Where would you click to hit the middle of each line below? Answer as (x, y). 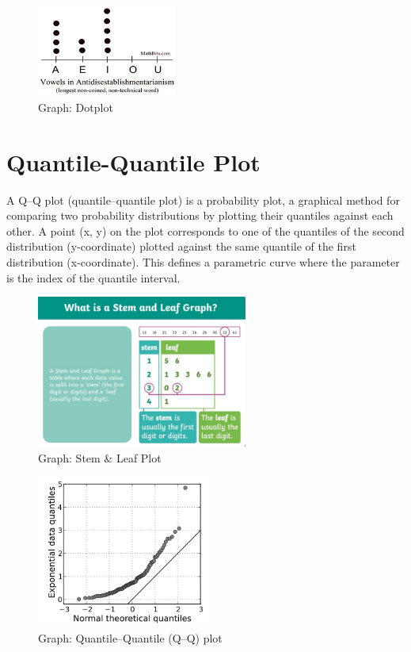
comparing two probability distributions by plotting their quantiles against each (200, 215)
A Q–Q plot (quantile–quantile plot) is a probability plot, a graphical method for (203, 199)
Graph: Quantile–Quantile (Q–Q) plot (130, 637)
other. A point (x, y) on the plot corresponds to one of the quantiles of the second (205, 230)
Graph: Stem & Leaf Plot (100, 457)
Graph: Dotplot (76, 107)
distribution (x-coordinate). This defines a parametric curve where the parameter (203, 262)
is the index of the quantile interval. (93, 277)
